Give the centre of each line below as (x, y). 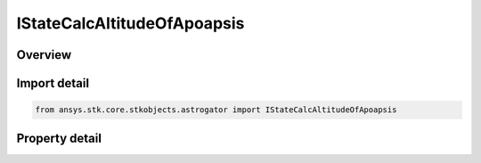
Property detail (59, 138)
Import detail (53, 83)
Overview (44, 55)
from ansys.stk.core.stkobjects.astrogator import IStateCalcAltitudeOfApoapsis (216, 110)
